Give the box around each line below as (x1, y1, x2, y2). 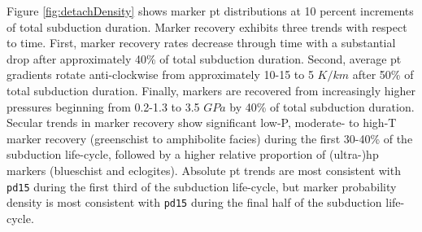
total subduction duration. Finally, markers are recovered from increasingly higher (7, 81, 415, 98)
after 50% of (352, 66, 414, 83)
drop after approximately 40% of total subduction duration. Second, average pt (7, 50, 402, 67)
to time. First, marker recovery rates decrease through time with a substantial (7, 34, 396, 51)
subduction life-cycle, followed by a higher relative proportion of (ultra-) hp (7, 146, 379, 163)
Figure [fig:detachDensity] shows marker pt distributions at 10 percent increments (7, 2, 414, 19)
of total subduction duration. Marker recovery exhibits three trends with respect (7, 18, 407, 35)
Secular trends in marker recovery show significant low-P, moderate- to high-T (7, 114, 397, 131)
